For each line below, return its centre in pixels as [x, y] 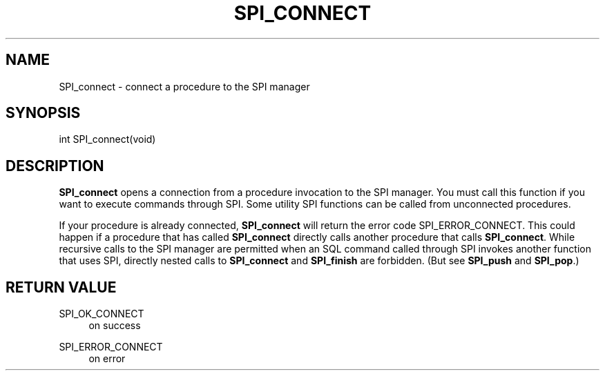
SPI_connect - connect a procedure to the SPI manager [184, 86]
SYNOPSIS [43, 113]
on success [115, 326]
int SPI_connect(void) [107, 139]
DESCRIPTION [55, 166]
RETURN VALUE [61, 287]
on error [107, 359]
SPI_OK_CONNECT [102, 314]
